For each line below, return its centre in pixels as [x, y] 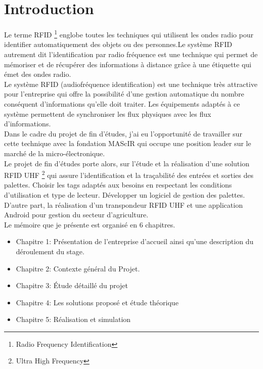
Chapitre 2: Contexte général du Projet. [78, 268]
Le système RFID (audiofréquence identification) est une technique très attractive [131, 84]
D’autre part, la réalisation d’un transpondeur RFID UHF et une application [123, 204]
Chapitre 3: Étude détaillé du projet [72, 285]
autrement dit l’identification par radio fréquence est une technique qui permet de [131, 54]
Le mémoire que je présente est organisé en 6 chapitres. [90, 224]
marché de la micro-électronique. [55, 153]
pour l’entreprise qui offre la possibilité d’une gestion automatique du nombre [124, 94]
